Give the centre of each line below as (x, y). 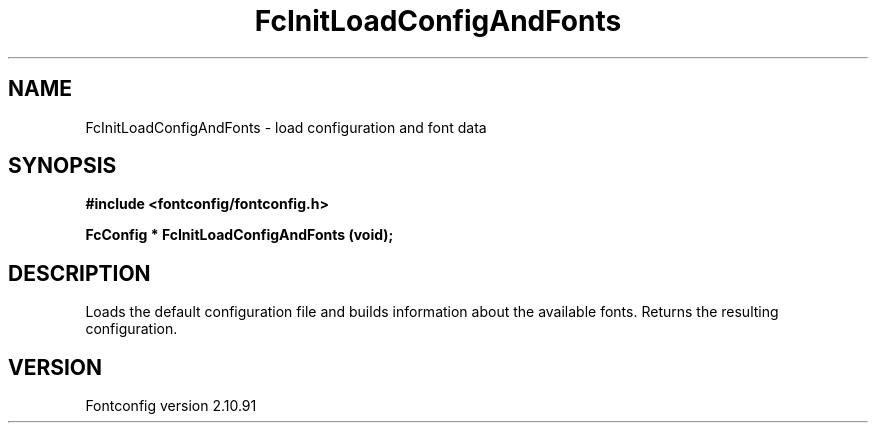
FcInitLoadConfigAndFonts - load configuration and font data (286, 127)
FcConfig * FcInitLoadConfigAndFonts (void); (239, 235)
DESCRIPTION (79, 273)
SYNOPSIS (62, 166)
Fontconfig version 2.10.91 (171, 406)
